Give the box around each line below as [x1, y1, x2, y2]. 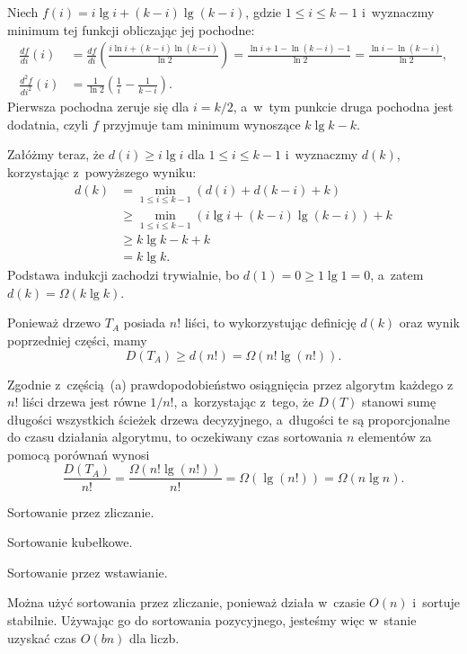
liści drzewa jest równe [22, 392, 146, 411]
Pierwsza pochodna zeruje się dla [7, 97, 189, 116]
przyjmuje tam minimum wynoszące [102, 114, 301, 133]
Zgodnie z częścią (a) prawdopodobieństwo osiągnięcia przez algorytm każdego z [7, 374, 454, 393]
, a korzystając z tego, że [173, 392, 314, 411]
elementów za [357, 427, 432, 446]
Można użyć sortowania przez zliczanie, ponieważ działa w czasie [7, 593, 366, 612]
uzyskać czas [7, 628, 77, 647]
